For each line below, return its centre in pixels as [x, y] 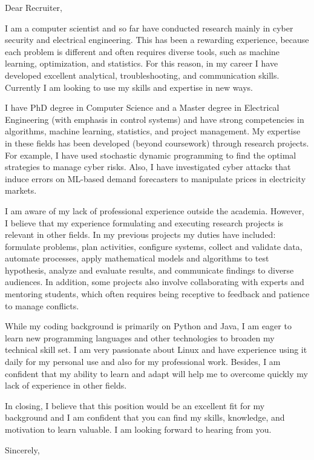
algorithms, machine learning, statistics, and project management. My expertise [153, 131]
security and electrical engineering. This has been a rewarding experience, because [157, 40]
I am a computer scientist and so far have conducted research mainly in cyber [149, 28]
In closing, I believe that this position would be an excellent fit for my [135, 405]
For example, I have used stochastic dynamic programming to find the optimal [151, 155]
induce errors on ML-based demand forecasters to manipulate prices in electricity [155, 178]
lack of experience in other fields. [66, 385]
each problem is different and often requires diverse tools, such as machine [142, 51]
